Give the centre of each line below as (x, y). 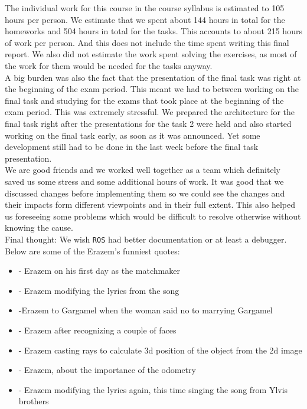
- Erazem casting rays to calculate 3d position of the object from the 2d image (160, 350)
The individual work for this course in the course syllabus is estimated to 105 (145, 8)
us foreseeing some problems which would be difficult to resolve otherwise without (153, 216)
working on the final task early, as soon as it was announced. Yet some (133, 135)
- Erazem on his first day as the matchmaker (99, 271)
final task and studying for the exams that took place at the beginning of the (144, 100)
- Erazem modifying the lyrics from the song (99, 290)
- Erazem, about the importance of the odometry (107, 370)
